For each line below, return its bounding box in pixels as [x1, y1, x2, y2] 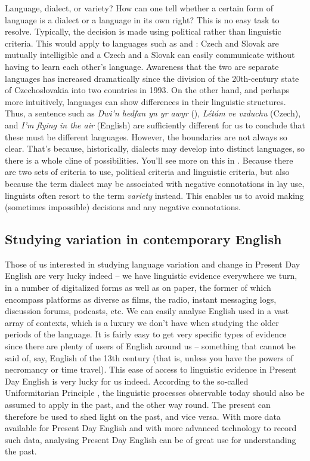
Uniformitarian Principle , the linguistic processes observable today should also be [5, 386, 305, 399]
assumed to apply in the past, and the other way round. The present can [5, 398, 271, 411]
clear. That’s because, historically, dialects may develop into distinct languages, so [5, 142, 305, 155]
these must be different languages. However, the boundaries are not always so [5, 130, 287, 143]
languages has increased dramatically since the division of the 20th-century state [5, 72, 299, 84]
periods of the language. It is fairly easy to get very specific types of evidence [5, 328, 287, 340]
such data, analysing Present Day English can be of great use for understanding [5, 433, 296, 445]
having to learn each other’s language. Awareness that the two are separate [5, 60, 279, 72]
